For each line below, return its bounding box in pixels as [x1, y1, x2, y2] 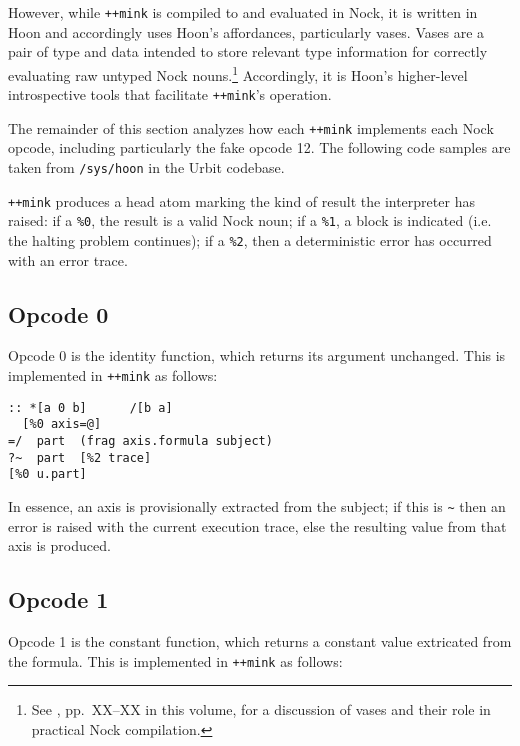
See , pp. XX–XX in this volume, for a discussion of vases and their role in [31, 699, 491, 720]
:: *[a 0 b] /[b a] [8, 400, 173, 415]
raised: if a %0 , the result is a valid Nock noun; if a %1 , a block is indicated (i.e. [8, 210, 492, 231]
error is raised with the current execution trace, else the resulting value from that [8, 515, 507, 536]
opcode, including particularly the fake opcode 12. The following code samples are [8, 137, 511, 158]
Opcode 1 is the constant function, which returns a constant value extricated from [8, 631, 512, 651]
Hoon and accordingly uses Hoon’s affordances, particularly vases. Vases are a [8, 21, 485, 42]
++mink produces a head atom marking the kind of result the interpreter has [8, 190, 475, 211]
